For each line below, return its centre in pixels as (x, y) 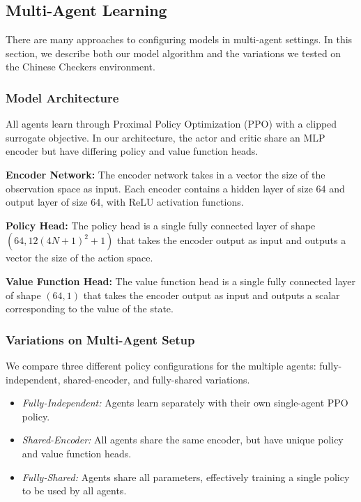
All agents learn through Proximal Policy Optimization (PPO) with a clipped (171, 124)
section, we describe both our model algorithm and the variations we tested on (174, 53)
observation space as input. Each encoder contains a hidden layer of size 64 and (175, 188)
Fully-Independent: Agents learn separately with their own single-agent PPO (185, 403)
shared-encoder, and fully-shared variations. (157, 379)
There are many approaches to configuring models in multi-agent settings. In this (179, 39)
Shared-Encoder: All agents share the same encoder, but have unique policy (183, 440)
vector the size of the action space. (79, 258)
